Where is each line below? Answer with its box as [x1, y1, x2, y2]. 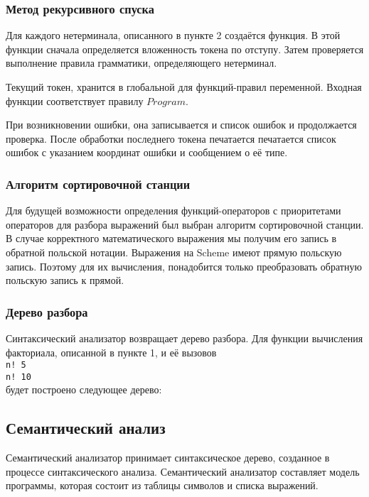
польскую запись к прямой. [6, 273, 124, 288]
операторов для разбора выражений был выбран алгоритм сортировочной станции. [6, 217, 364, 231]
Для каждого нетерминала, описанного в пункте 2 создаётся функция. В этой [6, 28, 341, 43]
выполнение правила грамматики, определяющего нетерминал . [6, 55, 277, 70]
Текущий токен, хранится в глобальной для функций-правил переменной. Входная [6, 80, 362, 94]
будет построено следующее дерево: [6, 382, 162, 397]
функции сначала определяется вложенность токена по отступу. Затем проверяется [6, 41, 364, 56]
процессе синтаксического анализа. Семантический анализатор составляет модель [6, 464, 360, 479]
